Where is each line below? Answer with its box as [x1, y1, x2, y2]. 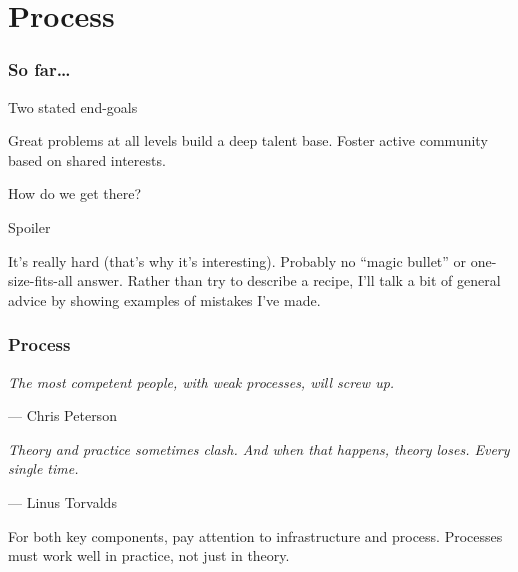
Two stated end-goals [8, 96, 138, 117]
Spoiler [8, 216, 51, 237]
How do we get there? [8, 183, 141, 204]
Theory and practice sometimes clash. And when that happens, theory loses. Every [8, 438, 510, 459]
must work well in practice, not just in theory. [8, 545, 290, 566]
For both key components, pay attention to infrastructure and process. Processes [8, 525, 503, 546]
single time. [8, 458, 79, 479]
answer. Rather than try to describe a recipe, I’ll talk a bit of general [77, 270, 501, 291]
